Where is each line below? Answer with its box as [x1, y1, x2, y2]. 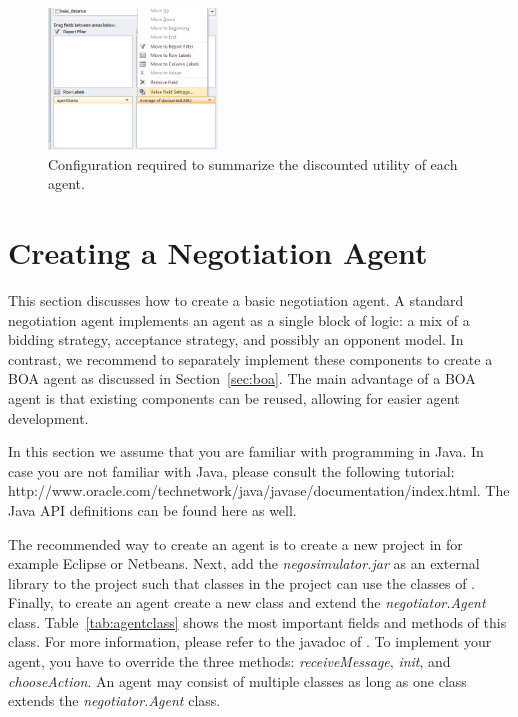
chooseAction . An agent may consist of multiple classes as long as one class [8, 670, 467, 691]
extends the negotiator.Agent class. [8, 690, 221, 711]
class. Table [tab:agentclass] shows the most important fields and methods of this [8, 611, 507, 632]
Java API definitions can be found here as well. [8, 499, 297, 520]
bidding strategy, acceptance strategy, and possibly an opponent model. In [8, 329, 464, 350]
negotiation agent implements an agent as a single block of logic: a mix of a [8, 309, 470, 330]
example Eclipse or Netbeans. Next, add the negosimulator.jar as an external [8, 553, 480, 574]
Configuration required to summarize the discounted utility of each [48, 153, 458, 174]
